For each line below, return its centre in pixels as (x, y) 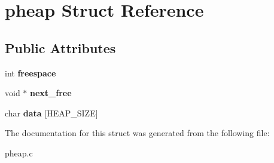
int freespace (31, 73)
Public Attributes (60, 47)
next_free (51, 93)
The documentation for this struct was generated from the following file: (137, 133)
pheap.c (19, 153)
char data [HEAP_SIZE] (51, 113)
